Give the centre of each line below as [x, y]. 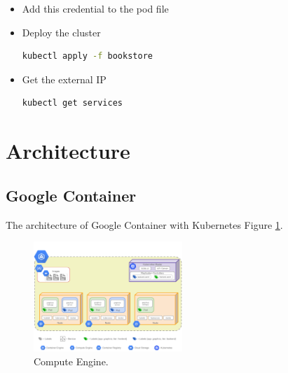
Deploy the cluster [61, 32]
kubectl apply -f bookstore [87, 56]
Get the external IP [64, 79]
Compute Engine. [71, 361]
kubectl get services [72, 103]
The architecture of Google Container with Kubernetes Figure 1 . [144, 224]
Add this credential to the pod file [95, 8]
